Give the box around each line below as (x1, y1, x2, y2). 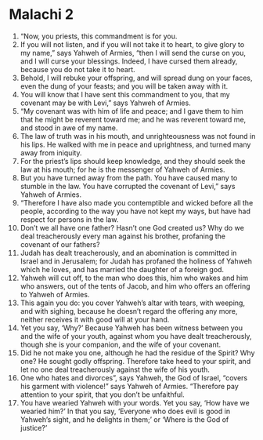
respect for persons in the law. (20, 214, 119, 224)
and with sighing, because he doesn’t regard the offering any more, (20, 306, 238, 315)
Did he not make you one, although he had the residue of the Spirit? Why (20, 347, 255, 358)
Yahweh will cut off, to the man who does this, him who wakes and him (20, 273, 249, 282)
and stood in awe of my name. (20, 123, 118, 133)
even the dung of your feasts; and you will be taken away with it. (20, 81, 229, 91)
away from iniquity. (20, 147, 82, 158)
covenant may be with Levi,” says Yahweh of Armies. (20, 98, 191, 107)
